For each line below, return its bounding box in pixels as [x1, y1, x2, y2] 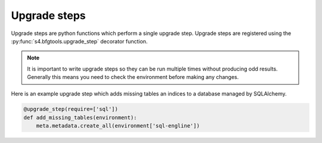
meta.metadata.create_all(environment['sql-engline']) [36, 122, 200, 129]
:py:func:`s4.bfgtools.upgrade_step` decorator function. [11, 37, 148, 45]
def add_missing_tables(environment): [23, 114, 137, 121]
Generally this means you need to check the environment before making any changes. [27, 74, 239, 81]
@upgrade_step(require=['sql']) [23, 106, 119, 113]
